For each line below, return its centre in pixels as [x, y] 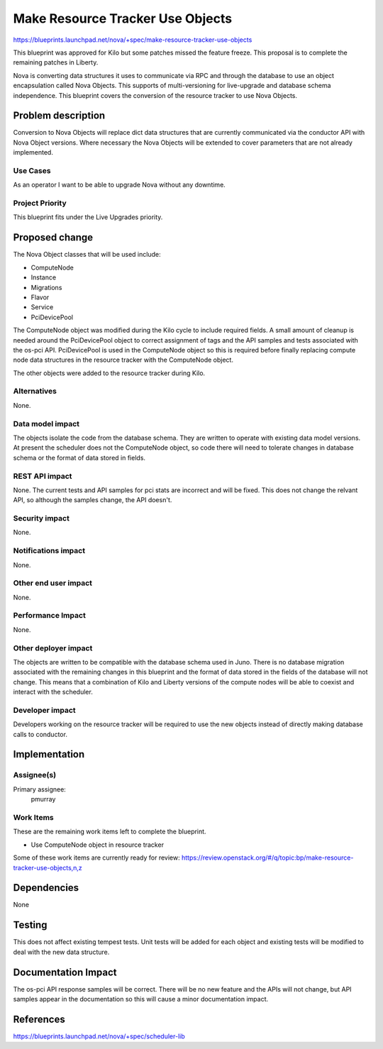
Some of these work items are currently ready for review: [96, 857]
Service [42, 307]
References [39, 1019]
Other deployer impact [53, 648]
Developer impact [44, 710]
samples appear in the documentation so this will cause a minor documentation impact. [141, 999]
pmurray [43, 799]
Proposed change [53, 238]
